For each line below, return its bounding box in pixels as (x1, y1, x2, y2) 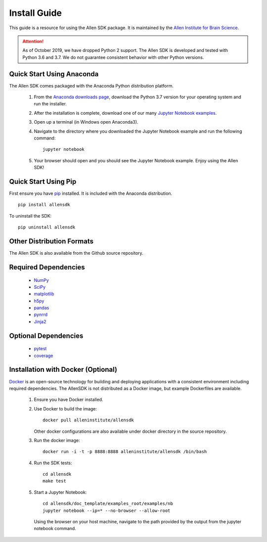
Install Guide (9, 7, 62, 18)
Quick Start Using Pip (9, 177, 77, 185)
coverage (34, 353, 53, 359)
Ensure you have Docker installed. (34, 397, 103, 403)
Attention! (22, 38, 44, 44)
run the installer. (34, 101, 67, 107)
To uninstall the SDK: (9, 213, 52, 219)
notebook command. (34, 526, 76, 532)
